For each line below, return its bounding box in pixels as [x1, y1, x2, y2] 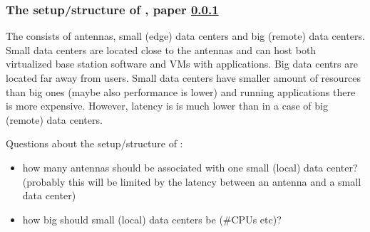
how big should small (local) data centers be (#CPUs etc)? [22, 211, 282, 226]
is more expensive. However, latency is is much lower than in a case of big [6, 98, 328, 113]
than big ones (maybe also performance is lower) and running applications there [6, 84, 356, 99]
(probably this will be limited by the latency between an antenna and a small [22, 174, 361, 189]
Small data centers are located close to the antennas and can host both [6, 42, 317, 57]
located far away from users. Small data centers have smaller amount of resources [6, 70, 361, 85]
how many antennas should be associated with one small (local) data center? [22, 159, 358, 174]
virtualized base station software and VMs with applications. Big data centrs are [6, 56, 358, 71]
